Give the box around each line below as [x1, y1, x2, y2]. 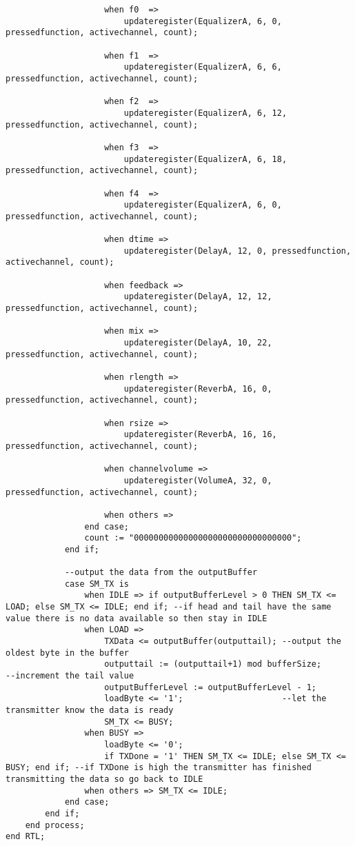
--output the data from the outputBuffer [64, 567, 258, 578]
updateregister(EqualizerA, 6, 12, [123, 108, 287, 118]
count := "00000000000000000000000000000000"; [84, 533, 302, 543]
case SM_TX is [64, 578, 129, 589]
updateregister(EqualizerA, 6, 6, [123, 62, 282, 72]
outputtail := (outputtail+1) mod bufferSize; [104, 659, 322, 669]
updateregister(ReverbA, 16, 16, [123, 430, 277, 440]
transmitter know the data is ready [6, 705, 174, 716]
